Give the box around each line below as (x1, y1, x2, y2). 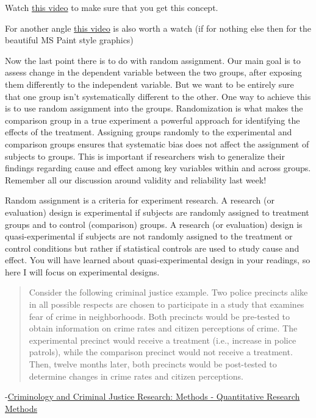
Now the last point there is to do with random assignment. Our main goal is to (5, 54, 301, 66)
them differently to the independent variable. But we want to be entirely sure (5, 77, 294, 90)
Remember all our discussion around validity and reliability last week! (5, 173, 267, 186)
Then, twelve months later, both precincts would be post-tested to (29, 358, 277, 370)
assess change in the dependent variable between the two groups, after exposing (5, 66, 302, 79)
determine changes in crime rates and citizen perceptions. (29, 369, 243, 382)
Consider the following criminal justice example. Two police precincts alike (29, 286, 308, 299)
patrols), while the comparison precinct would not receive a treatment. (29, 345, 293, 358)
